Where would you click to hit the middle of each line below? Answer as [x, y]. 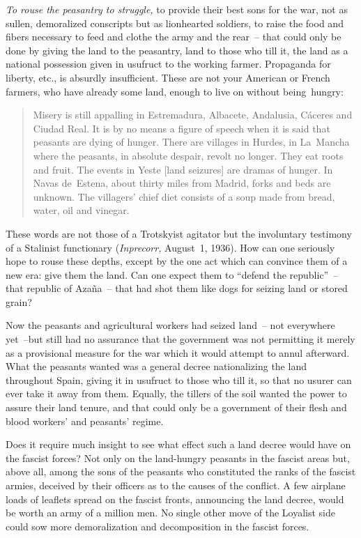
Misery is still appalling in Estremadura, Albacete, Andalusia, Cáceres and [193, 115]
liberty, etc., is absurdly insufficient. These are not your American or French [168, 77]
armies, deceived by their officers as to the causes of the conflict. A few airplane [176, 485]
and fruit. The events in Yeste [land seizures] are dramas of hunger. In [183, 169]
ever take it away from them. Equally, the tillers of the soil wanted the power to [176, 393]
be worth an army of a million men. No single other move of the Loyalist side [171, 513]
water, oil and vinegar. [81, 210]
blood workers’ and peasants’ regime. [85, 421]
